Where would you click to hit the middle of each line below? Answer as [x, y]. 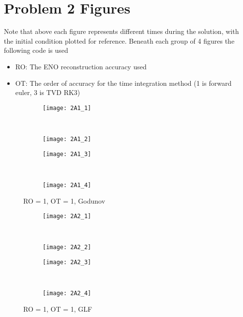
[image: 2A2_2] [67, 247]
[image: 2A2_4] [67, 293]
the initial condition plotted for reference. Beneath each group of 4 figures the [119, 40]
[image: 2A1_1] [67, 108]
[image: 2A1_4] [67, 185]
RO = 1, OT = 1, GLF [58, 309]
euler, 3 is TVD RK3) [48, 92]
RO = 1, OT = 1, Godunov [64, 200]
